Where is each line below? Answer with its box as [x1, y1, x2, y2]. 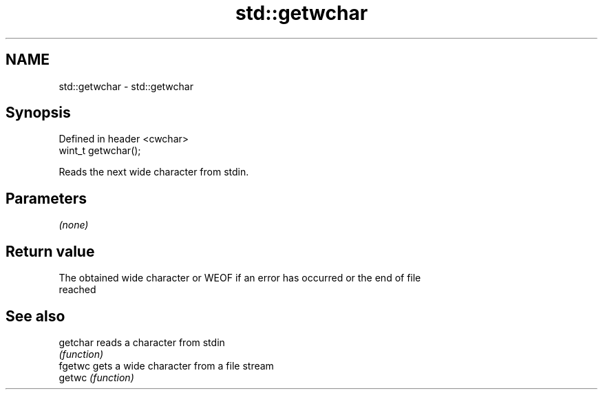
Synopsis [6, 104, 71, 122]
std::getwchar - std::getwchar [59, 80, 193, 92]
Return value [6, 242, 95, 260]
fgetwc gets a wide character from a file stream [59, 359, 274, 372]
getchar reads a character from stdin [59, 336, 225, 348]
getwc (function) [59, 371, 134, 383]
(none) [59, 219, 89, 231]
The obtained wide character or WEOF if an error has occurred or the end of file [59, 272, 421, 284]
